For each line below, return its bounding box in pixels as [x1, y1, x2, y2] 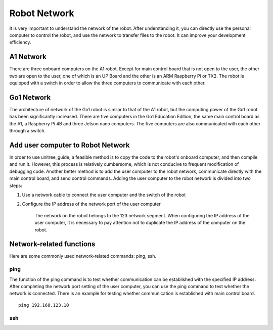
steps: [9, 182, 22, 188]
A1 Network [9, 53, 47, 61]
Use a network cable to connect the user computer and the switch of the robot [22, 192, 186, 198]
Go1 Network [9, 93, 51, 102]
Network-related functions [9, 240, 96, 249]
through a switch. [9, 128, 46, 134]
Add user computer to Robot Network [9, 140, 130, 149]
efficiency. [9, 39, 31, 45]
